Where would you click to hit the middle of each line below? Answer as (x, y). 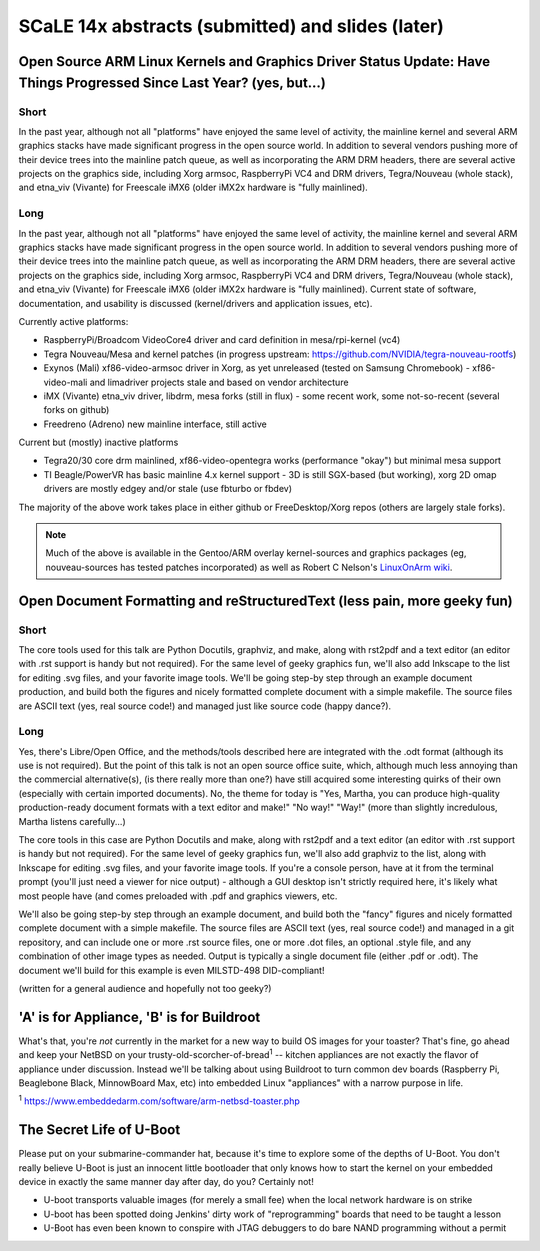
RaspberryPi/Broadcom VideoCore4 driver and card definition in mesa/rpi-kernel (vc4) (222, 340)
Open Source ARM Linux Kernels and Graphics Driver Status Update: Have (254, 61)
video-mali (65, 382)
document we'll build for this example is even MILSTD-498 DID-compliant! (171, 970)
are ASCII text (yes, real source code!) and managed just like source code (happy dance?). (205, 706)
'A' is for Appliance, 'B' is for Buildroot (139, 1016)
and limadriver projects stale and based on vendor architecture (219, 382)
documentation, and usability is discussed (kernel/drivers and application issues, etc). (195, 303)
